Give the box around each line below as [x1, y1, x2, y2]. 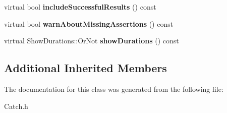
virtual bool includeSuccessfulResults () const [4, 2, 156, 12]
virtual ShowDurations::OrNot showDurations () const [4, 35, 179, 46]
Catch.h [4, 100, 28, 111]
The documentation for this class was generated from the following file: [4, 83, 223, 94]
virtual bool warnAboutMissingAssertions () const [4, 18, 174, 29]
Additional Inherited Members [4, 60, 167, 76]
